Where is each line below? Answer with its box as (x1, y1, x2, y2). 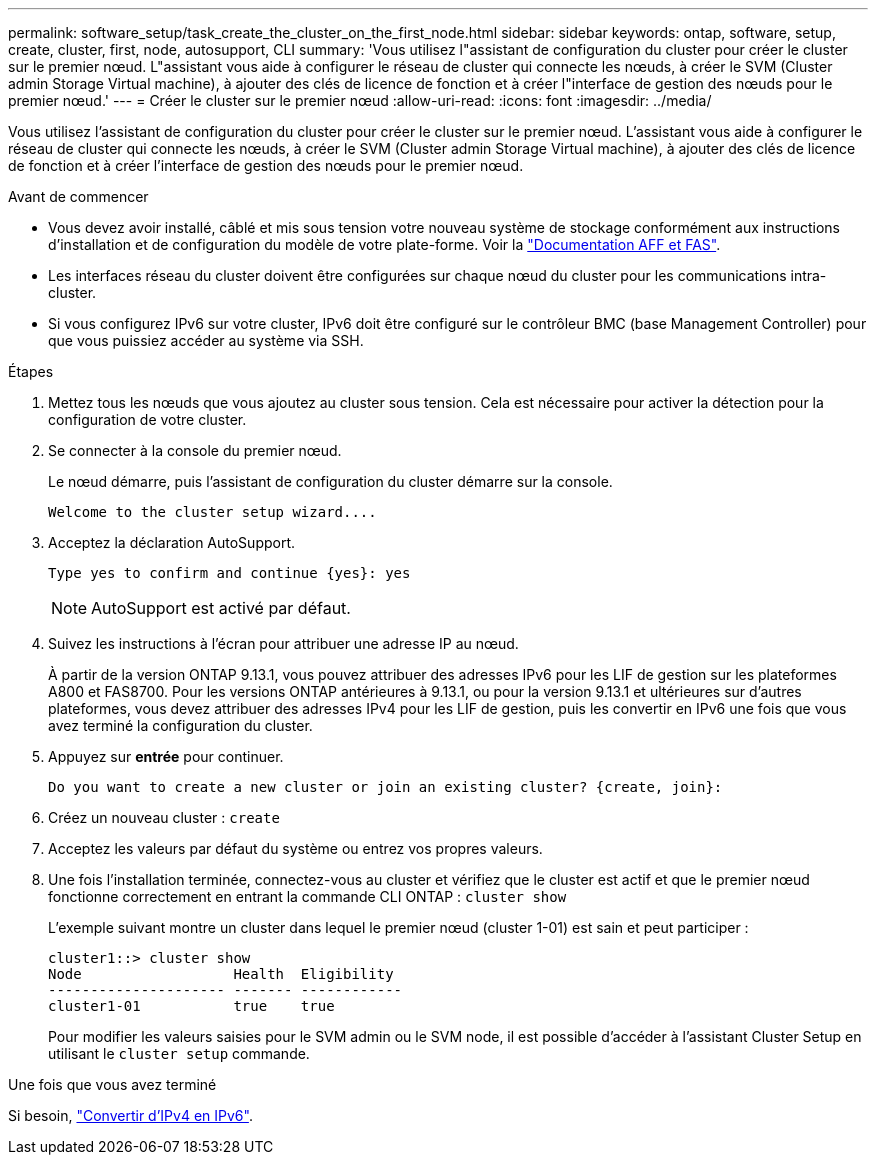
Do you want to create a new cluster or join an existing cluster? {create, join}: (48, 779, 723, 795)
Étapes (8, 363, 54, 380)
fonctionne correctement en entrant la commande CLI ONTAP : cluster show (48, 888, 567, 905)
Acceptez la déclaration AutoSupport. (48, 534, 296, 551)
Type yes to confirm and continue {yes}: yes (48, 565, 411, 581)
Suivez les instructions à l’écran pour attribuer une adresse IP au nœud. (48, 635, 519, 652)
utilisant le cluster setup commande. (48, 1045, 310, 1062)
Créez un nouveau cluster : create (48, 809, 280, 826)
